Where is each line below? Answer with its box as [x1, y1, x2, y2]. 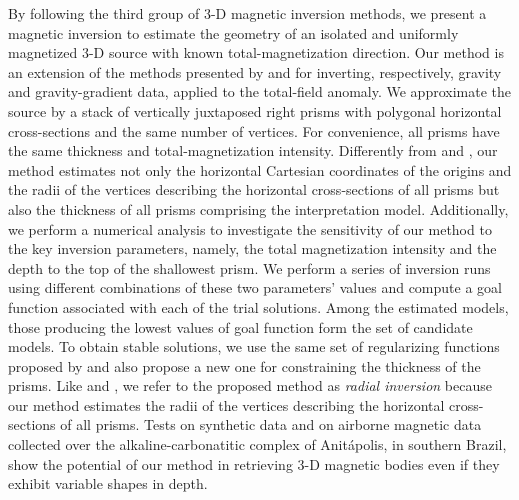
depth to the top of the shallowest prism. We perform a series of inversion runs [8, 257, 491, 278]
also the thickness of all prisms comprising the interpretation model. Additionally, [8, 198, 509, 219]
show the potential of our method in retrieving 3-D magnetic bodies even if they [8, 453, 500, 474]
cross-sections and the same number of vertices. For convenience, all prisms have [8, 120, 500, 141]
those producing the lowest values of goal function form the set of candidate [8, 316, 473, 337]
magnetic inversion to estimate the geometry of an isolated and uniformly [8, 22, 459, 43]
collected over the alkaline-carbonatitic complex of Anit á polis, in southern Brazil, [8, 434, 507, 455]
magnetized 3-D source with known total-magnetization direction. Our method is [8, 42, 504, 63]
